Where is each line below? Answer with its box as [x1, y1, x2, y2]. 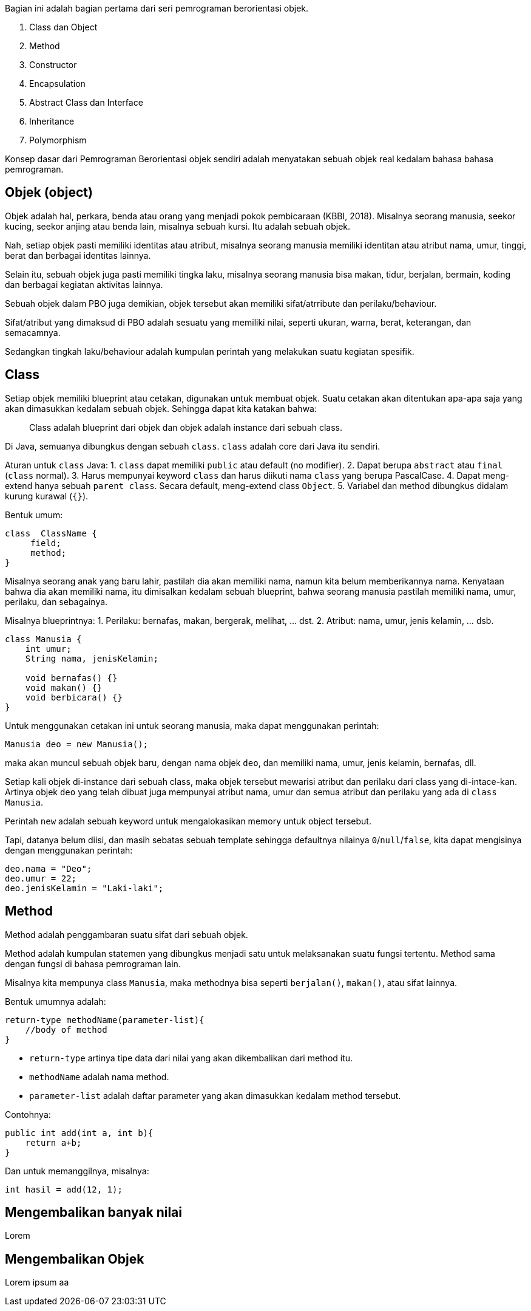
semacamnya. [5, 327, 61, 338]
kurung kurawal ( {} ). [5, 490, 89, 501]
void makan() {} [25, 682, 103, 693]
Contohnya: [5, 1109, 51, 1120]
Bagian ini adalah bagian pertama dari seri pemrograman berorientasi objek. [5, 3, 309, 13]
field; [30, 538, 61, 548]
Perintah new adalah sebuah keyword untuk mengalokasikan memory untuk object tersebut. [5, 815, 371, 826]
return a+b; [25, 1137, 82, 1148]
